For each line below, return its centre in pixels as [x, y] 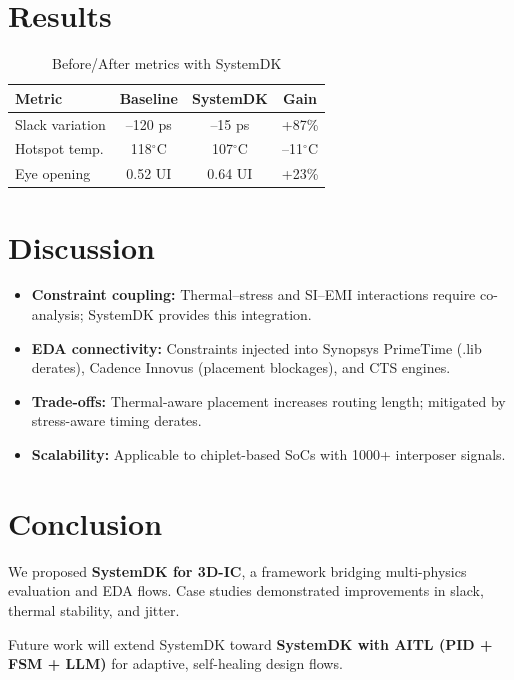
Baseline [148, 97]
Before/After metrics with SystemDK [167, 63]
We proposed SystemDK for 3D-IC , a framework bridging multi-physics [237, 570]
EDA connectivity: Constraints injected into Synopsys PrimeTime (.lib [256, 347]
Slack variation [60, 123]
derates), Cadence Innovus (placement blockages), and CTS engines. [241, 367]
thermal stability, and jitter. [94, 609]
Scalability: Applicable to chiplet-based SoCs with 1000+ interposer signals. [268, 454]
